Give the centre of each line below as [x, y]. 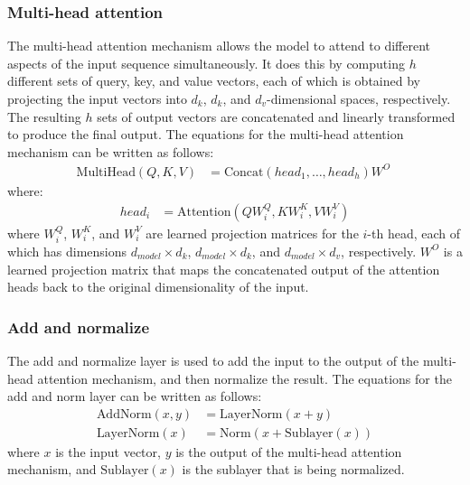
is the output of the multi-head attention [289, 451]
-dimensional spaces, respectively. [359, 98]
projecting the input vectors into [97, 98]
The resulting [44, 116]
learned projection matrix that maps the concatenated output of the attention [224, 269]
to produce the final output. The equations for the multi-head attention [206, 134]
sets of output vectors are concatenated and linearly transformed [276, 116]
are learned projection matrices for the [252, 233]
